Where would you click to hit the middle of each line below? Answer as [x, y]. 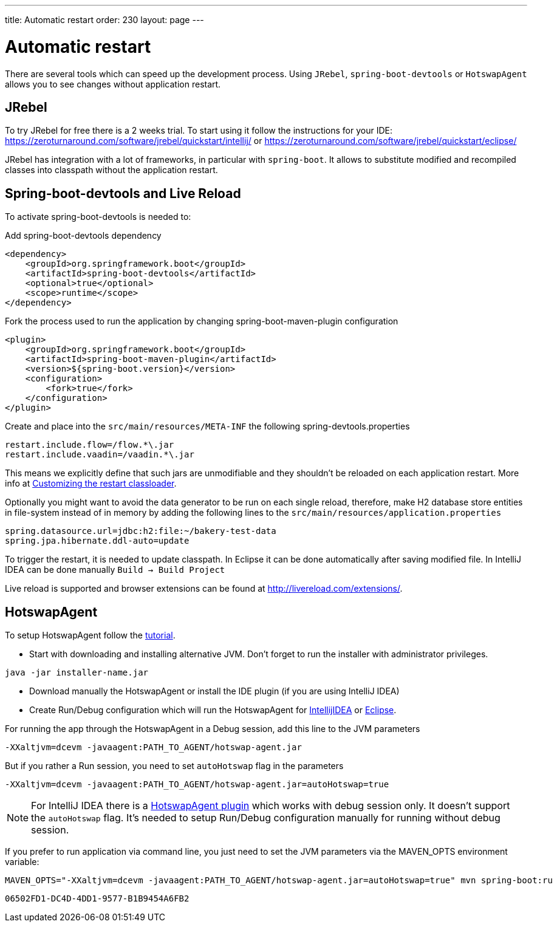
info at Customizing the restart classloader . [91, 484]
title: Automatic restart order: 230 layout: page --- [104, 20]
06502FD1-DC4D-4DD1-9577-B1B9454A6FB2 [97, 899]
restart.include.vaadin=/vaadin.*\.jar [100, 455]
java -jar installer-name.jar [77, 673]
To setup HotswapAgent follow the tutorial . [90, 635]
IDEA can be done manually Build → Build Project [115, 570]
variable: [22, 862]
